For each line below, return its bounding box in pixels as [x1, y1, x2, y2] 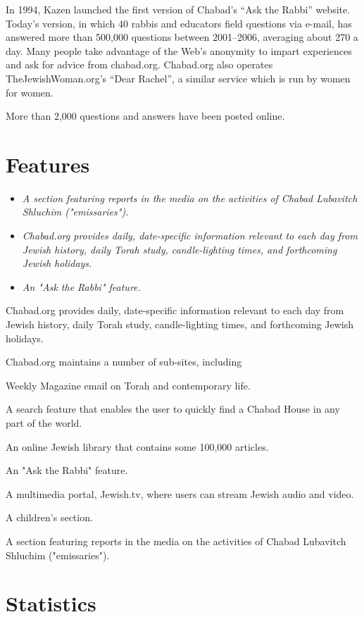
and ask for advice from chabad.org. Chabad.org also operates [6, 57, 273, 72]
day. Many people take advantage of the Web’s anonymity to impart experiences [6, 43, 352, 58]
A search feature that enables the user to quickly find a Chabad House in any [6, 401, 340, 416]
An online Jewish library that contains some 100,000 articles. [6, 439, 269, 454]
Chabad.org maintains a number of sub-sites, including [6, 354, 242, 369]
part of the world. [6, 416, 82, 430]
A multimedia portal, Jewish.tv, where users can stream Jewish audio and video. [6, 486, 354, 501]
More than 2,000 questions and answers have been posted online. [6, 108, 285, 123]
